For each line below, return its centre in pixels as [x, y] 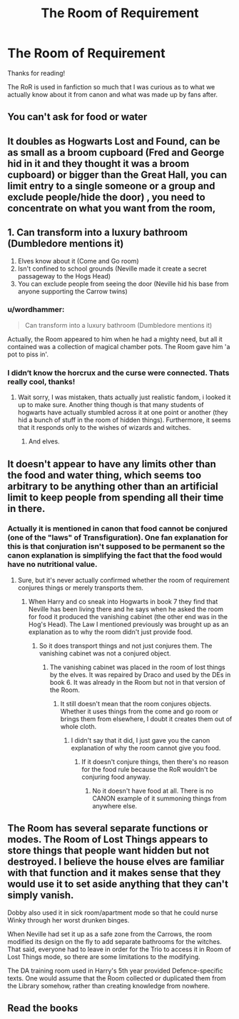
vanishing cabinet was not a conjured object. [105, 653]
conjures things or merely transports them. [81, 588]
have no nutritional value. [52, 564]
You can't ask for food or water [77, 117]
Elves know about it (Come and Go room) [78, 261]
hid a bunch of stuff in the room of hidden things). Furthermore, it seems [124, 420]
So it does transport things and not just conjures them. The [126, 646]
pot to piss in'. [28, 354]
